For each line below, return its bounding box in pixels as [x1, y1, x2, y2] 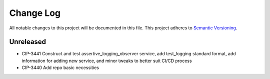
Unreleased [9, 38, 46, 46]
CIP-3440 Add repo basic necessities [21, 65, 99, 71]
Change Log [9, 7, 61, 18]
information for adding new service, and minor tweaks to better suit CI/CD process [21, 58, 192, 64]
